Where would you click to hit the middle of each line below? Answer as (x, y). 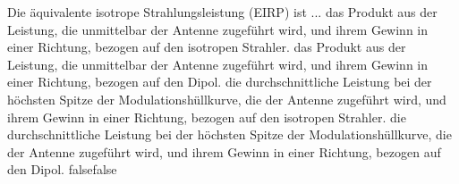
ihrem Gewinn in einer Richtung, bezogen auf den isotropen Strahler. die (207, 117)
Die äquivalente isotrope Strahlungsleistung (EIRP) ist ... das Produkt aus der (222, 12)
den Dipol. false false (62, 169)
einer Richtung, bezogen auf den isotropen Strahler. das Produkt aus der (207, 47)
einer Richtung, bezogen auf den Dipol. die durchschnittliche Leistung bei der (220, 82)
